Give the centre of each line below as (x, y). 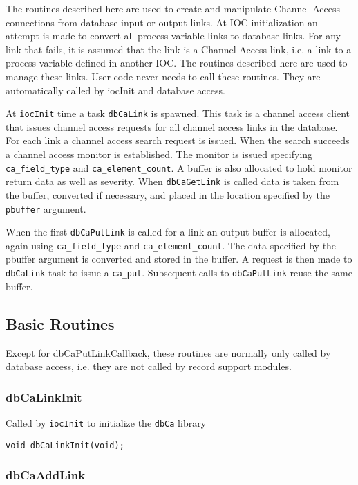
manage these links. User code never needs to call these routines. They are (163, 76)
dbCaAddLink (46, 475)
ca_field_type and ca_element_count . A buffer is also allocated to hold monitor (179, 167)
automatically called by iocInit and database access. (115, 90)
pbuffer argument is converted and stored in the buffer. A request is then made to (179, 259)
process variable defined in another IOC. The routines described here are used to (177, 63)
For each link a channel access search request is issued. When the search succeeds (178, 140)
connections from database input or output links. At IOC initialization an (162, 22)
